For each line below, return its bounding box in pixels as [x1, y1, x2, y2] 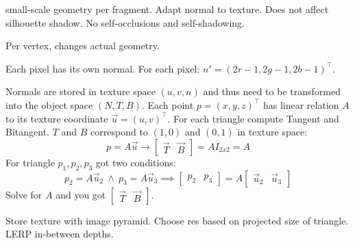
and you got [56, 187, 106, 201]
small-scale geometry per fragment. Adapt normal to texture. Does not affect [5, 2, 329, 16]
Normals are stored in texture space [5, 84, 156, 99]
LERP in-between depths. [5, 227, 114, 241]
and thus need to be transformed [203, 84, 341, 99]
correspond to [90, 125, 148, 139]
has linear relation [262, 97, 339, 112]
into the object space [5, 97, 93, 112]
